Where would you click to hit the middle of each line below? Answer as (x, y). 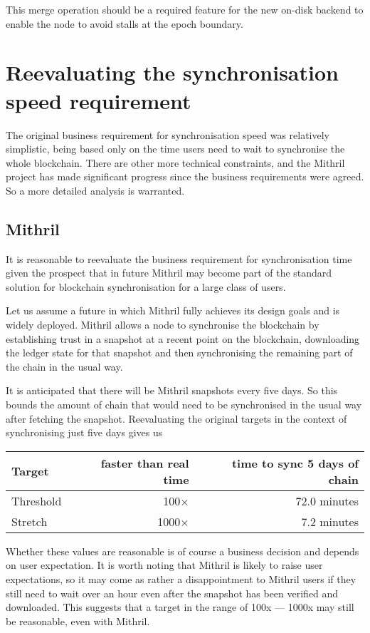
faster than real (145, 463)
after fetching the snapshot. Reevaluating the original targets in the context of (176, 418)
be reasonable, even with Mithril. (78, 621)
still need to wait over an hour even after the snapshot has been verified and (172, 593)
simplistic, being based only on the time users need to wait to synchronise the (175, 149)
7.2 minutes (330, 521)
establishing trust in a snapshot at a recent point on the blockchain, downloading (183, 338)
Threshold (37, 500)
